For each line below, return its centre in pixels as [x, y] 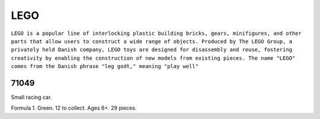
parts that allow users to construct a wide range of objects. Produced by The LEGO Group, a [152, 41]
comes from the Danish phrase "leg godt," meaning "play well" [105, 66]
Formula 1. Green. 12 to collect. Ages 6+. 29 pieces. [74, 108]
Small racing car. [31, 97]
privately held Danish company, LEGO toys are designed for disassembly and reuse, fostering [152, 50]
